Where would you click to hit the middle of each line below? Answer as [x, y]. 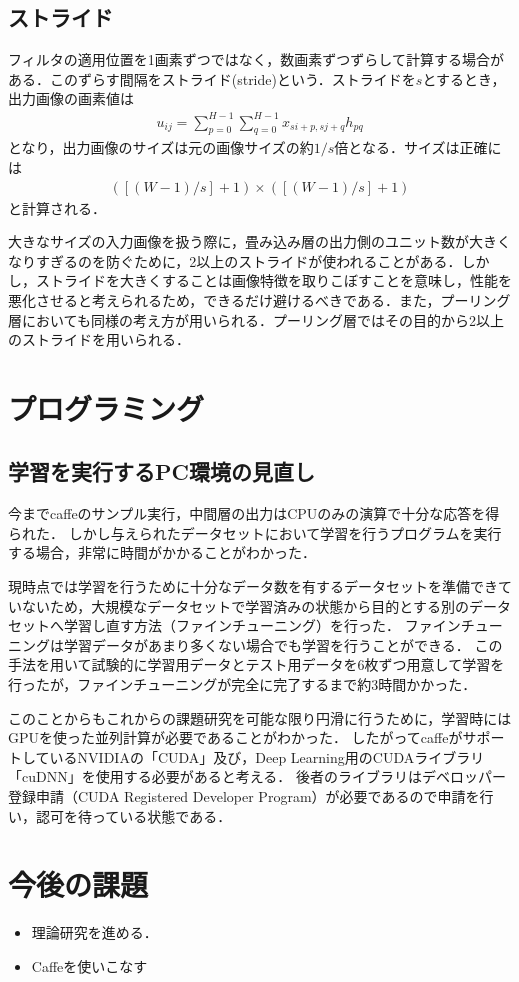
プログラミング [106, 407]
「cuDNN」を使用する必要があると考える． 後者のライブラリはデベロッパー [257, 776]
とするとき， [464, 78]
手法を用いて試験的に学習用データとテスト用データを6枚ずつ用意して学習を [256, 664]
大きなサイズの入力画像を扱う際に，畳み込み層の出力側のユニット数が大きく [259, 241]
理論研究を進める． [94, 932]
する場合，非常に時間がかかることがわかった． [162, 552]
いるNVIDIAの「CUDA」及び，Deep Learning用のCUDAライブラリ [267, 756]
